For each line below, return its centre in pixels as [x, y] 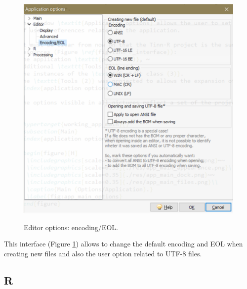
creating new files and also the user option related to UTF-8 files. [103, 253]
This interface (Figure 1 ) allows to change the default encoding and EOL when [123, 244]
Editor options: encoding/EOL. [71, 227]
